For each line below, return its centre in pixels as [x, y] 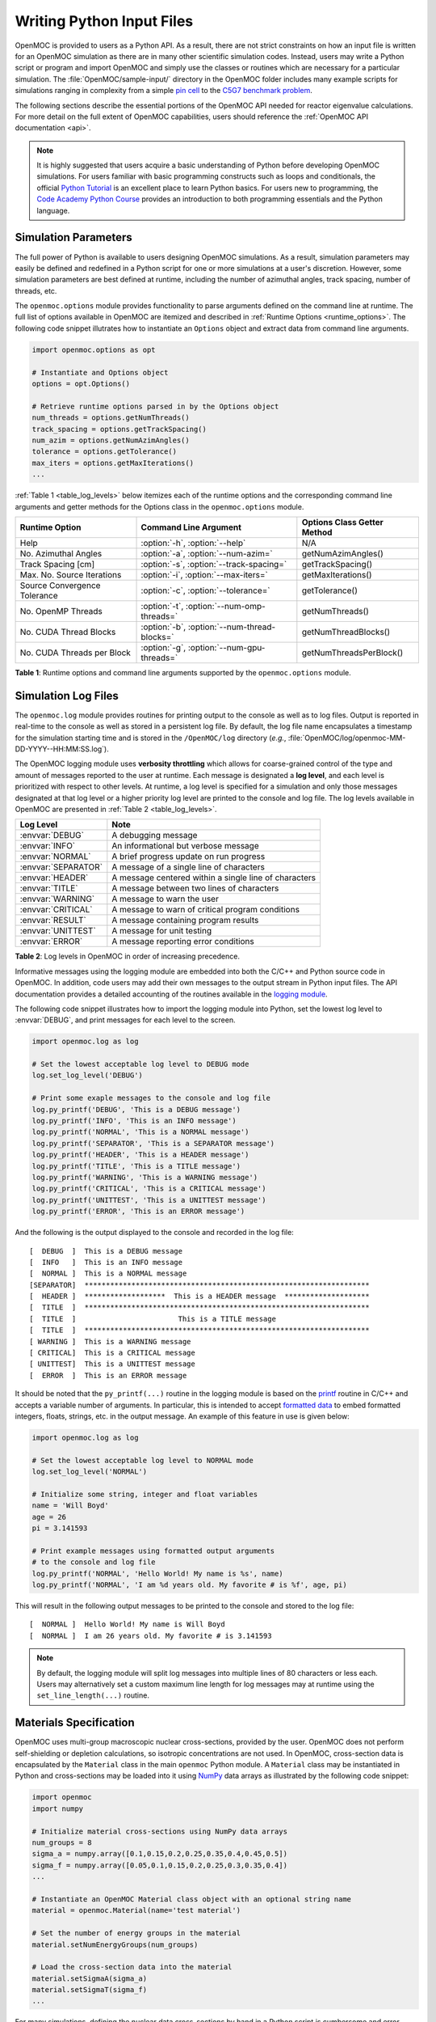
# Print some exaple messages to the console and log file [151, 1098]
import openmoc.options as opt [94, 349]
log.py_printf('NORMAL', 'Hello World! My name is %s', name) [157, 1574]
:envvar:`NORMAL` [55, 857]
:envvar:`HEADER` [54, 878]
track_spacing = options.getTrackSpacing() [119, 429]
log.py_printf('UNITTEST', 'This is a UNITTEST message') [149, 1200]
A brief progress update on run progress [189, 857]
